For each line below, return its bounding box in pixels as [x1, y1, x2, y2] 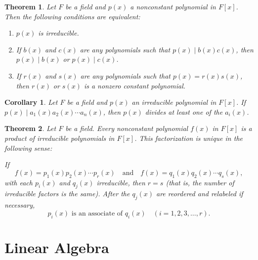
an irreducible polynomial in [131, 97, 216, 107]
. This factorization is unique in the [134, 132, 243, 143]
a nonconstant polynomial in [130, 1, 216, 11]
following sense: [4, 142, 52, 153]
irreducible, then [96, 177, 145, 187]
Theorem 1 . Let [4, 1, 56, 11]
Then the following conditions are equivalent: [4, 11, 140, 21]
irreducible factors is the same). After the [4, 188, 130, 199]
